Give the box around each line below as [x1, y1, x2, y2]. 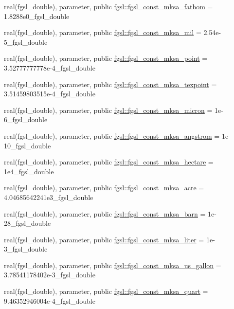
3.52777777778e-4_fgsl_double [4, 62, 95, 73]
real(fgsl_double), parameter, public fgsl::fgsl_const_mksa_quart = [4, 286, 208, 296]
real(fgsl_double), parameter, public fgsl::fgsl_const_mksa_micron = [4, 105, 213, 115]
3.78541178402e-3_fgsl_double [4, 270, 95, 280]
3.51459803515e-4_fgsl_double [4, 89, 95, 99]
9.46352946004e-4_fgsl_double [4, 295, 95, 306]
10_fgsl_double [4, 140, 51, 150]
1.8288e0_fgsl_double [4, 11, 70, 21]
